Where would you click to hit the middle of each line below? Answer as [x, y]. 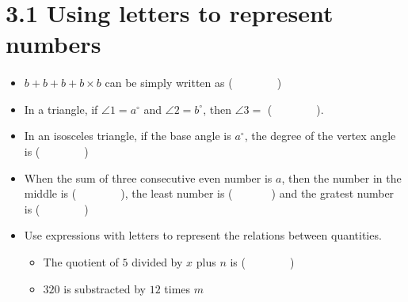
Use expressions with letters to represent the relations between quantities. [203, 235]
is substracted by [105, 288]
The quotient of [81, 261]
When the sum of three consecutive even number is [148, 177]
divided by [157, 261]
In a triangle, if [61, 109]
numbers [53, 44]
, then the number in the [341, 177]
